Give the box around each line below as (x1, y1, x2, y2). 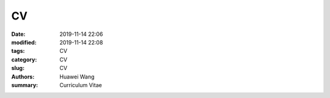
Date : (11, 30, 26, 38)
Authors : (11, 73, 35, 80)
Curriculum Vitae (59, 81, 102, 88)
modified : (11, 38, 37, 46)
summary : (11, 81, 38, 88)
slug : (11, 65, 24, 72)
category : (11, 55, 37, 63)
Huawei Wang (59, 73, 95, 80)
